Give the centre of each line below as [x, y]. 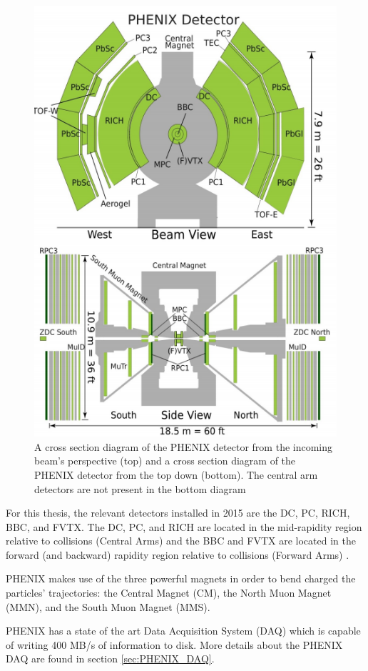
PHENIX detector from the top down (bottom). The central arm [176, 474]
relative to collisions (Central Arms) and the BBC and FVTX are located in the [181, 541]
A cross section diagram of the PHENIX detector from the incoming [184, 446]
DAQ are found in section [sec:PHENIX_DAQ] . [110, 658]
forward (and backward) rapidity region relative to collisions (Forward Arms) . [178, 554]
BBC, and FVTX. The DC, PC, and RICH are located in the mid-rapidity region [184, 526]
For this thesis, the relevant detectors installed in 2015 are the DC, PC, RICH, [178, 513]
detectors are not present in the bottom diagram [140, 488]
